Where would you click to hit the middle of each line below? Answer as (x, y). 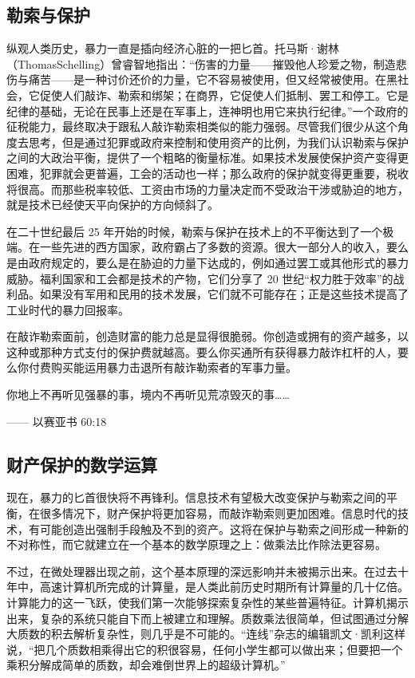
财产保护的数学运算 (82, 464)
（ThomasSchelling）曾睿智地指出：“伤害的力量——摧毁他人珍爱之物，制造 (201, 63)
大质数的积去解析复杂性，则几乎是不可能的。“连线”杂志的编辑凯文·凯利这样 (206, 634)
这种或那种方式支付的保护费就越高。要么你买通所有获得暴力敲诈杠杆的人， (202, 351)
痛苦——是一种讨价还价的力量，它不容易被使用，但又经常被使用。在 (207, 79)
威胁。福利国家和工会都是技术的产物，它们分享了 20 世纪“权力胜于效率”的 (200, 278)
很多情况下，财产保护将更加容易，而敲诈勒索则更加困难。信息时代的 (218, 513)
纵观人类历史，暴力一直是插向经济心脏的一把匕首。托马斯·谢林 (173, 48)
